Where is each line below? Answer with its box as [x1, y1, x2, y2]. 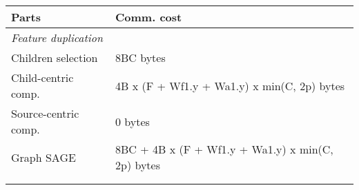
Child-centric [11, 70, 74, 85]
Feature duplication [11, 30, 103, 45]
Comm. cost [115, 9, 182, 25]
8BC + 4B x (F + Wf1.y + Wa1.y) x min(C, [115, 141, 333, 157]
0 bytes [115, 113, 150, 129]
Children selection [11, 50, 98, 65]
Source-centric [11, 105, 79, 121]
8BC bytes [115, 50, 166, 65]
